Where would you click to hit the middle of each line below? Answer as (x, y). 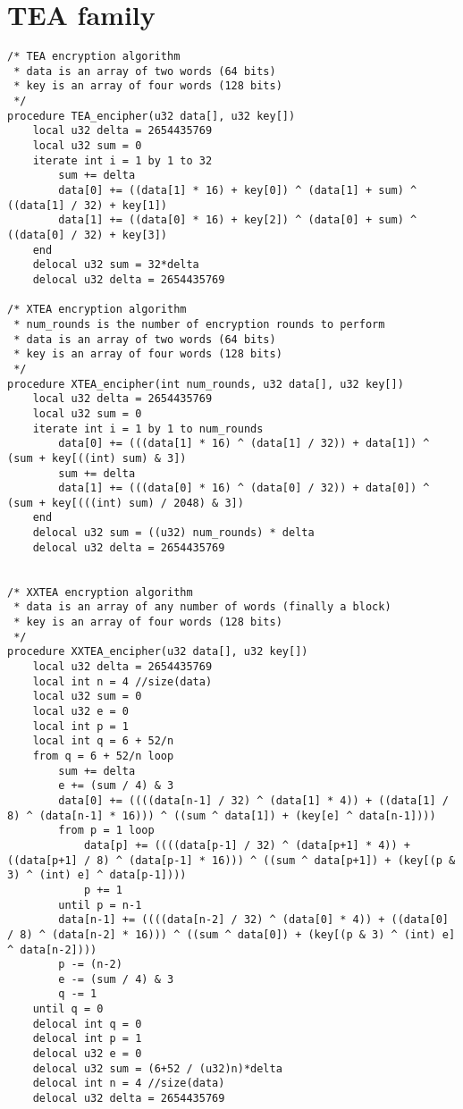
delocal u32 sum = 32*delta (116, 265)
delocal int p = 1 (87, 1039)
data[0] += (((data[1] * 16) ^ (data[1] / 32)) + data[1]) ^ (244, 444)
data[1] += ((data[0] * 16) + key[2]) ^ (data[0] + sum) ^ (238, 220)
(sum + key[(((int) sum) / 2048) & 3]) (126, 503)
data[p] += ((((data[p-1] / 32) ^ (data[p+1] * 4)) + (247, 845)
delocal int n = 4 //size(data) (129, 1084)
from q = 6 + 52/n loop (103, 756)
